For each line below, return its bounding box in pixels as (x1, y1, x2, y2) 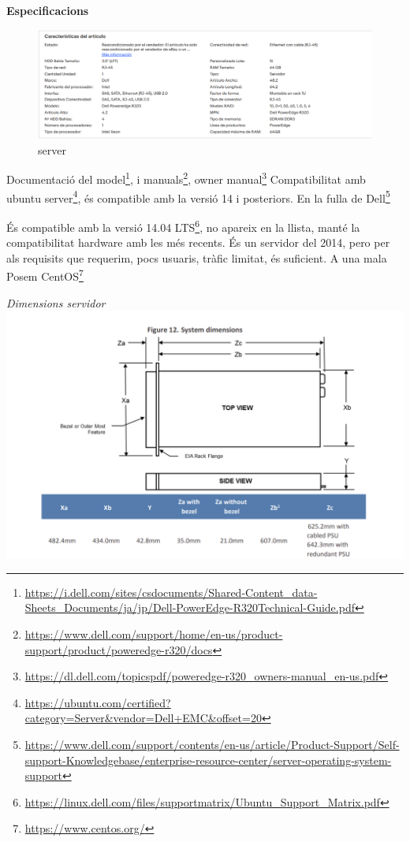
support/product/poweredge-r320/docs (24, 641, 213, 658)
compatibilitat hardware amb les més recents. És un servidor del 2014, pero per (6, 234, 390, 251)
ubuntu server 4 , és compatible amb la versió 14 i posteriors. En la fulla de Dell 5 (6, 187, 390, 206)
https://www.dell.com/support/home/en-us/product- (24, 626, 283, 643)
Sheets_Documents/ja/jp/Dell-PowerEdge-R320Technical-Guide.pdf (24, 599, 355, 616)
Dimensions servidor (6, 294, 106, 311)
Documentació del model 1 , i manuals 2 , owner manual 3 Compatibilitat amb (6, 169, 366, 188)
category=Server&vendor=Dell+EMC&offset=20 (24, 710, 262, 726)
